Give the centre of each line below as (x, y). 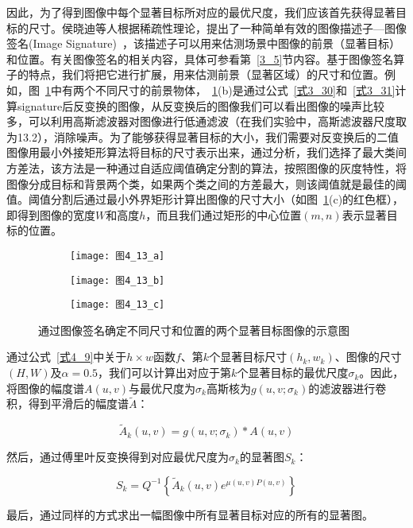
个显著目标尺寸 (248, 357)
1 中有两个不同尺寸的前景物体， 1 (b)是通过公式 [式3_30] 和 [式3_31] (220, 89)
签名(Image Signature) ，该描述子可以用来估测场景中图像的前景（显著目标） (203, 43)
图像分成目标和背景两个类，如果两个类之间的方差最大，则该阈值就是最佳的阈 (206, 183)
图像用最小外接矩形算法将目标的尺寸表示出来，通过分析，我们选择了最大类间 (206, 152)
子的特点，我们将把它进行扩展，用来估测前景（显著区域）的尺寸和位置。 (195, 74)
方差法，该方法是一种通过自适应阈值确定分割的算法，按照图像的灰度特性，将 (206, 167)
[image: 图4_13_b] (118, 280)
